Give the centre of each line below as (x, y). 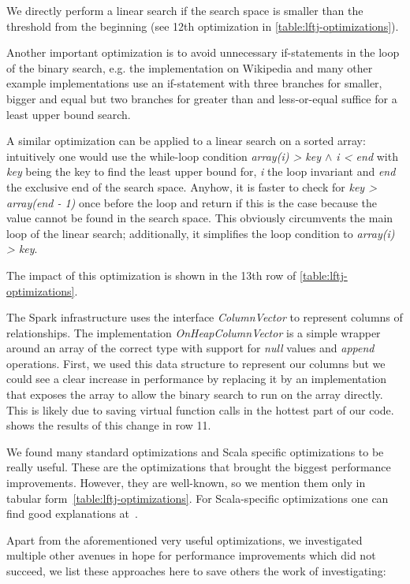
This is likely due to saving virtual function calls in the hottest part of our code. (200, 409)
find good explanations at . (72, 513)
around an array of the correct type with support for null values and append (190, 348)
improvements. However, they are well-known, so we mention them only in (186, 483)
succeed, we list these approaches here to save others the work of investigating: (196, 571)
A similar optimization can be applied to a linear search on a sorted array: (186, 141)
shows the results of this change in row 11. (109, 425)
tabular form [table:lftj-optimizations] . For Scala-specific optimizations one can (198, 498)
